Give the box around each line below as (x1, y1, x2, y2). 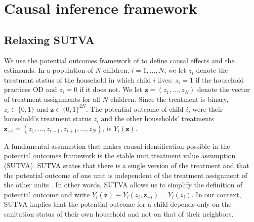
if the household (195, 74, 244, 85)
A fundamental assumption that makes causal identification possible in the (4, 140, 230, 151)
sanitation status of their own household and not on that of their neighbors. (4, 208, 234, 219)
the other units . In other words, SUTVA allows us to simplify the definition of (4, 179, 243, 190)
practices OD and (4, 84, 57, 94)
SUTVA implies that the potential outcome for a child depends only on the (4, 199, 232, 209)
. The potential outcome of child (85, 103, 184, 114)
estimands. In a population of (4, 65, 93, 75)
